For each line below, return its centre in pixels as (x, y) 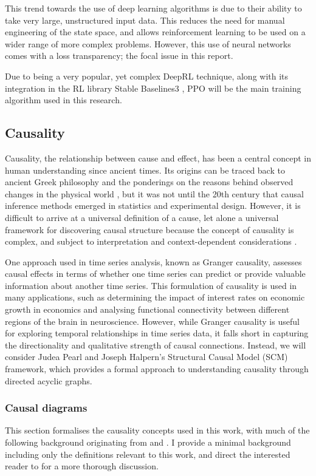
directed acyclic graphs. (49, 380)
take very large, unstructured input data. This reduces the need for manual (145, 20)
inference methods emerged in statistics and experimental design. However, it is (153, 206)
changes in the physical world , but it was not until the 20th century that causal (154, 193)
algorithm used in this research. (64, 100)
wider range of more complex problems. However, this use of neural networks (148, 43)
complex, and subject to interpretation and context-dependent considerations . (151, 241)
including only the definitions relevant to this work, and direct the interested (148, 454)
